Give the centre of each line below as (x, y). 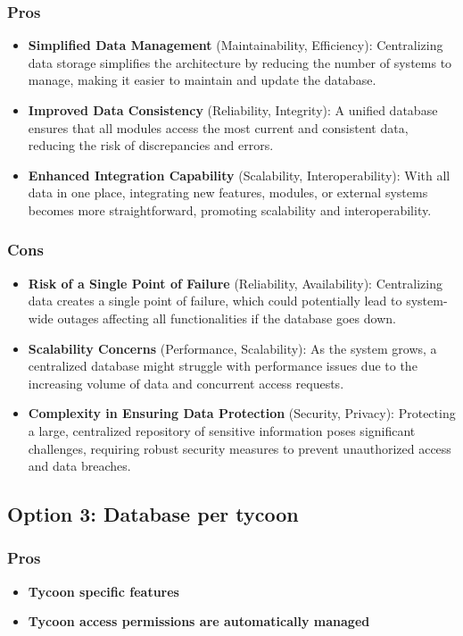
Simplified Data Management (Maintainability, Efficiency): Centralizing (236, 45)
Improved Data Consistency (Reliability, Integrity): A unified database (233, 110)
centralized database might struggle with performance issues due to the (223, 366)
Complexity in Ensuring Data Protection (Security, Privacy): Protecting (242, 413)
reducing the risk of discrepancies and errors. (151, 145)
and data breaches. (79, 466)
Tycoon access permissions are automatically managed (199, 621)
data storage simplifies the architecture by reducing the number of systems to (240, 62)
